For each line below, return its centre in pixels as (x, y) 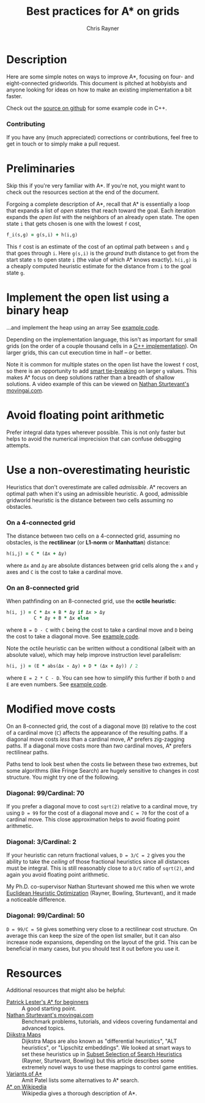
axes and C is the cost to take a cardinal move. (65, 571)
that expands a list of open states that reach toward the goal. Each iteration (101, 211)
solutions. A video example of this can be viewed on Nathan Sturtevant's (98, 384)
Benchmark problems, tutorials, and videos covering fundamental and (110, 1022)
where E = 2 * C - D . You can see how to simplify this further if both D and (101, 678)
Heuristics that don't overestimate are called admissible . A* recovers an (97, 487)
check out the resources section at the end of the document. (83, 192)
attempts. (18, 445)
